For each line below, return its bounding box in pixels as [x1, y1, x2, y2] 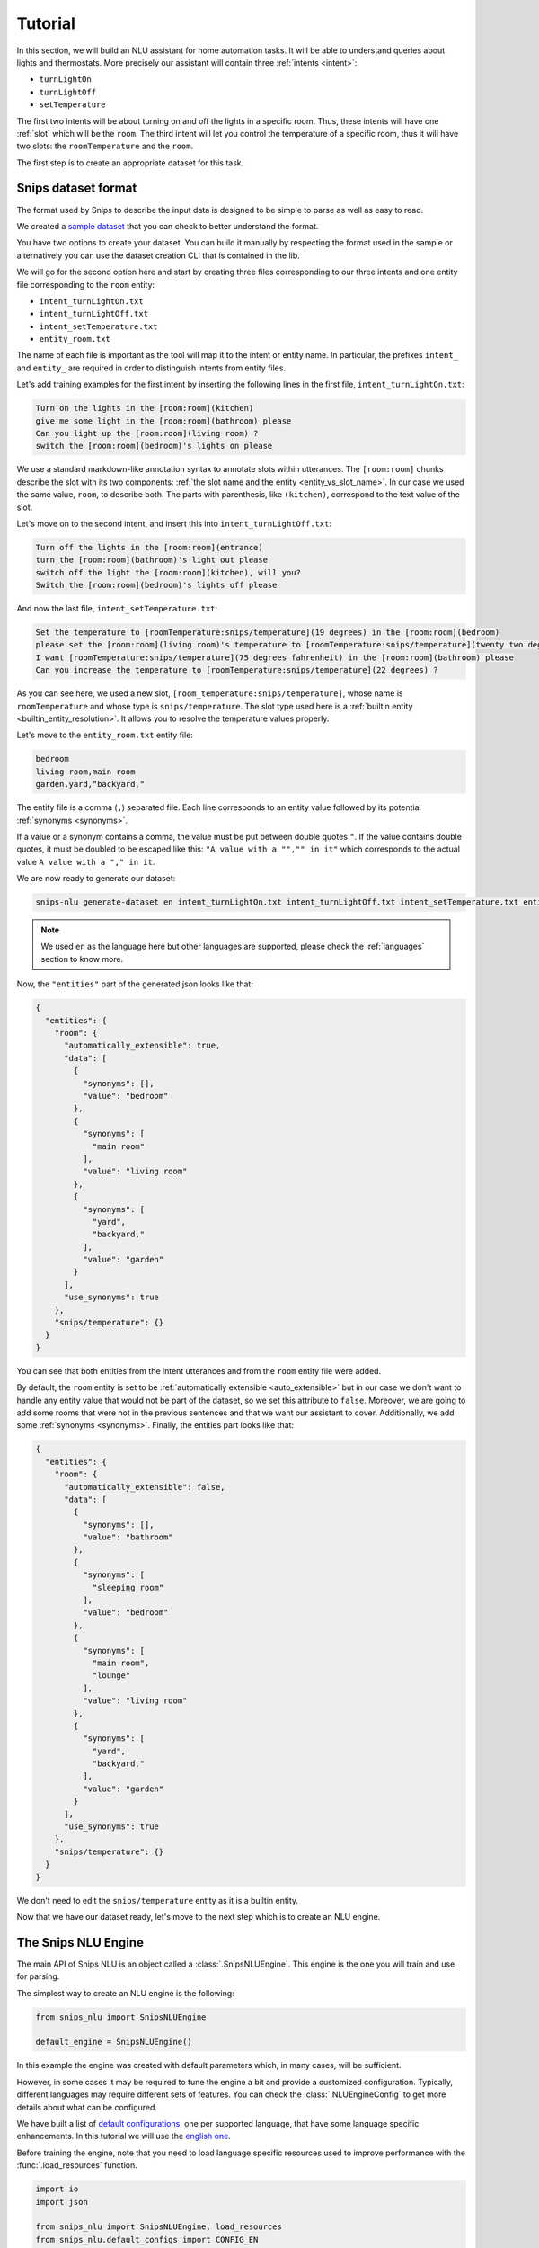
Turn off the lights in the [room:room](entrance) [35, 542, 264, 552]
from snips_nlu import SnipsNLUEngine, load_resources [35, 2222, 282, 2232]
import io [35, 2184, 79, 2194]
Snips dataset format [16, 181, 137, 196]
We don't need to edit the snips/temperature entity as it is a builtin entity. [16, 1895, 299, 1905]
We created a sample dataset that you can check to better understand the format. [16, 220, 319, 231]
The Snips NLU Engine [16, 1934, 144, 1950]
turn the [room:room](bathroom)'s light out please [35, 555, 269, 566]
